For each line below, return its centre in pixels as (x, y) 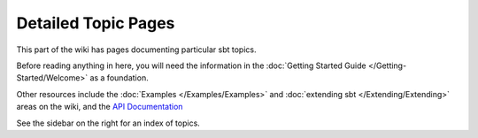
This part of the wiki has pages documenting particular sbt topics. (136, 50)
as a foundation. (119, 78)
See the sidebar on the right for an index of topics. (108, 123)
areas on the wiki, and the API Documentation (100, 107)
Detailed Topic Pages (96, 23)
